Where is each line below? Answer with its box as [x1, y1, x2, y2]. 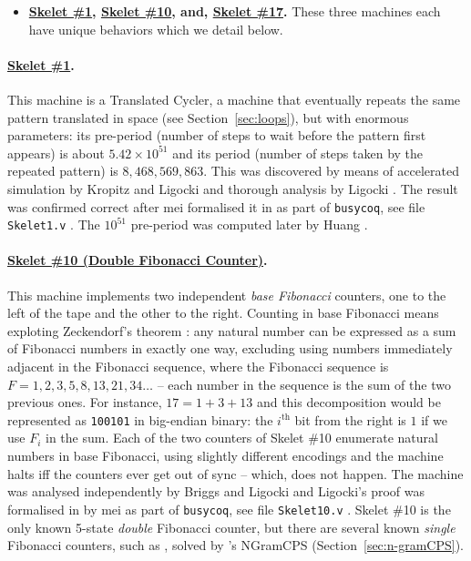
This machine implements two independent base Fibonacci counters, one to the [7, 285, 446, 304]
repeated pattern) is [7, 161, 118, 180]
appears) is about [7, 143, 105, 162]
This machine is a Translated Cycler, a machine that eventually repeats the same [7, 89, 461, 108]
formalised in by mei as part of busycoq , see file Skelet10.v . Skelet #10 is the [7, 499, 451, 518]
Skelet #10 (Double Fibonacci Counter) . [7, 250, 268, 270]
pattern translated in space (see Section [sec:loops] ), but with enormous [7, 107, 409, 127]
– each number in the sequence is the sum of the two [157, 374, 451, 393]
